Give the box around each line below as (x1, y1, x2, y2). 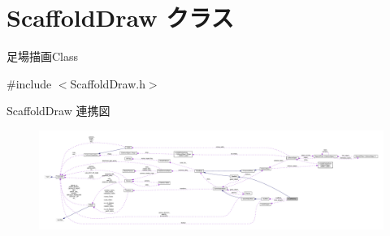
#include (6, 75, 52, 92)
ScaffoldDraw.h (70, 75, 145, 92)
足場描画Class (6, 48, 79, 65)
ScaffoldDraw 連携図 (6, 102, 110, 119)
